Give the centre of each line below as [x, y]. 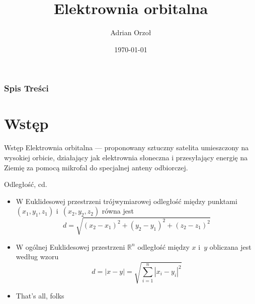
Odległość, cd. [26, 184]
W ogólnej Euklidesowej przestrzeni [70, 246]
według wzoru [37, 257]
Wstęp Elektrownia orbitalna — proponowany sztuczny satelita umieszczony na [126, 147]
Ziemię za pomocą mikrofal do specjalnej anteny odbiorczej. [96, 167]
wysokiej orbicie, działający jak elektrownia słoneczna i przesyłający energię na [126, 157]
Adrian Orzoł [131, 32]
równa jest [118, 211]
